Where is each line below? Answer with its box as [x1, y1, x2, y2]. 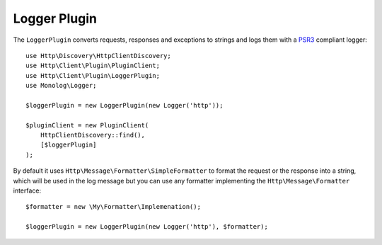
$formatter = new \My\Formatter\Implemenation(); [25, 203, 202, 211]
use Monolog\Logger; [25, 81, 97, 90]
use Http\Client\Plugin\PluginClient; [25, 62, 161, 70]
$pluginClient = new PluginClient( [25, 121, 149, 129]
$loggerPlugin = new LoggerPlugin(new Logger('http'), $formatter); [25, 223, 268, 231]
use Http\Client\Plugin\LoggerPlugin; [25, 72, 161, 79]
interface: [13, 186, 42, 195]
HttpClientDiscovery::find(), [40, 131, 145, 139]
